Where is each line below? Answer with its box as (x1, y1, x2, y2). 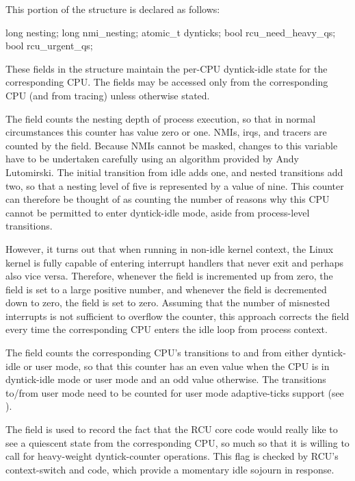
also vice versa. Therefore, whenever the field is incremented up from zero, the (5, 269, 333, 283)
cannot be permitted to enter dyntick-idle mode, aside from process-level (5, 205, 310, 219)
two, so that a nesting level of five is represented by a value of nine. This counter (5, 178, 344, 193)
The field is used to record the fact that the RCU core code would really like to (5, 422, 338, 436)
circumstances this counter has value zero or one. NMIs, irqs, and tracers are (5, 125, 327, 139)
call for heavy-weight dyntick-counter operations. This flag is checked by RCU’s (5, 449, 339, 463)
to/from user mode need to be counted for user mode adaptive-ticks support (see (5, 385, 344, 399)
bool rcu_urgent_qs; (5, 38, 93, 53)
